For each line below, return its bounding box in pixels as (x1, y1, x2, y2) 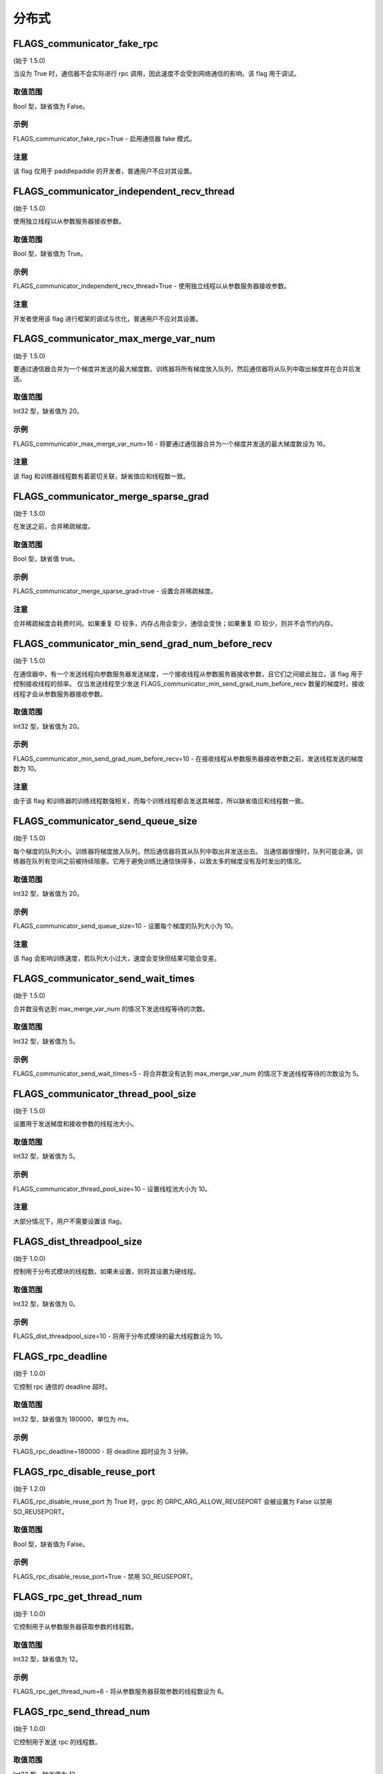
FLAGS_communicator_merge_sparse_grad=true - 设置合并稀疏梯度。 (13, 587, 217, 595)
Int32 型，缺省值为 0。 (13, 1299, 79, 1309)
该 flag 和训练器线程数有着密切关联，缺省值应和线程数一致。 (13, 472, 189, 480)
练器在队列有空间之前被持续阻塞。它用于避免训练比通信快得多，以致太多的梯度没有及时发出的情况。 (13, 857, 305, 865)
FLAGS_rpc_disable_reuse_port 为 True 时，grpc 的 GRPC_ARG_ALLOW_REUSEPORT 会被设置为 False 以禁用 (13, 1497, 333, 1506)
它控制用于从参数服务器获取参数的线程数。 (13, 1622, 138, 1631)
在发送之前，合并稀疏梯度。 (13, 522, 94, 530)
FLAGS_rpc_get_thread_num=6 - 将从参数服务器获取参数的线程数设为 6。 (13, 1687, 228, 1696)
